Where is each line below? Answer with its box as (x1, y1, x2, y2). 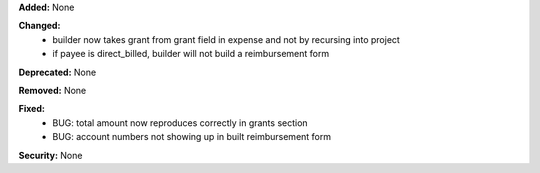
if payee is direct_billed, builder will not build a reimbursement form (52, 48, 330, 60)
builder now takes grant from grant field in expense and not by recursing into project (52, 33, 400, 45)
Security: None (18, 149, 83, 161)
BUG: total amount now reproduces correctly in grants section (52, 116, 309, 129)
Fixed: (18, 103, 45, 115)
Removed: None (18, 84, 87, 96)
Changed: (18, 20, 61, 32)
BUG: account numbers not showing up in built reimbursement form (52, 131, 332, 143)
